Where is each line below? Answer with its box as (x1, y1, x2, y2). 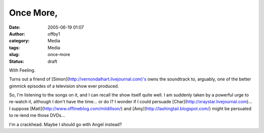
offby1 (47, 31, 61, 37)
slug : (9, 52, 20, 57)
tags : (9, 44, 20, 51)
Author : (9, 31, 25, 37)
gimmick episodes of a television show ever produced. (9, 83, 119, 89)
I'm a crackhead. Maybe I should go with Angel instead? (9, 121, 122, 127)
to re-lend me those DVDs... (9, 113, 66, 118)
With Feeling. (9, 67, 36, 73)
